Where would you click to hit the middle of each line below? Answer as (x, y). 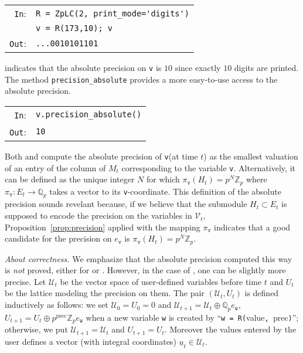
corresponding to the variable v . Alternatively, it (208, 167)
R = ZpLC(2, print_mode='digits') (113, 13)
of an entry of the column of (55, 167)
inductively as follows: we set (57, 305)
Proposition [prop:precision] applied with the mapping (103, 227)
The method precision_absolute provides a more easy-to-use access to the (141, 79)
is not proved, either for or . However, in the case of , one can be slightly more (145, 270)
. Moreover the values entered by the (230, 329)
